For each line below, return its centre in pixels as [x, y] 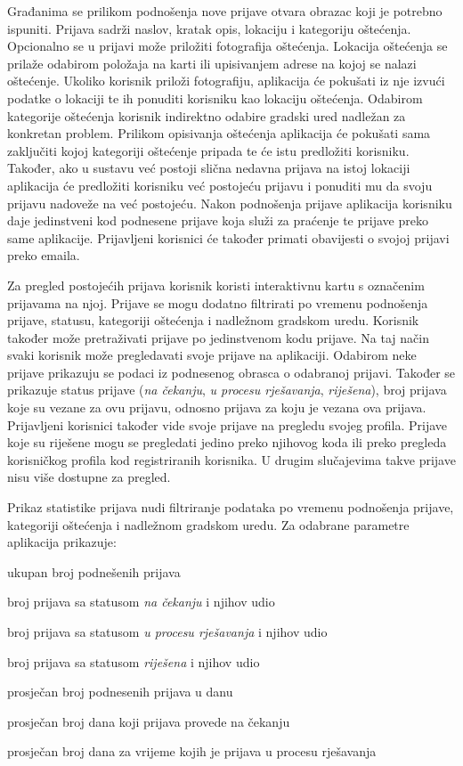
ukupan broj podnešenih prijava [94, 571]
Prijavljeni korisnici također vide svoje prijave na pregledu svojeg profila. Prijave [227, 424]
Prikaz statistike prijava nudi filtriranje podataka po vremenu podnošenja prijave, [231, 507]
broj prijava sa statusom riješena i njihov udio [134, 661]
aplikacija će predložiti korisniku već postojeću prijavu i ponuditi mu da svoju [220, 185]
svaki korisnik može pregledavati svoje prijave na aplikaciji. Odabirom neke [212, 355]
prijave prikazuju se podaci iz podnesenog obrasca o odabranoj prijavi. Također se [231, 372]
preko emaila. [44, 255]
